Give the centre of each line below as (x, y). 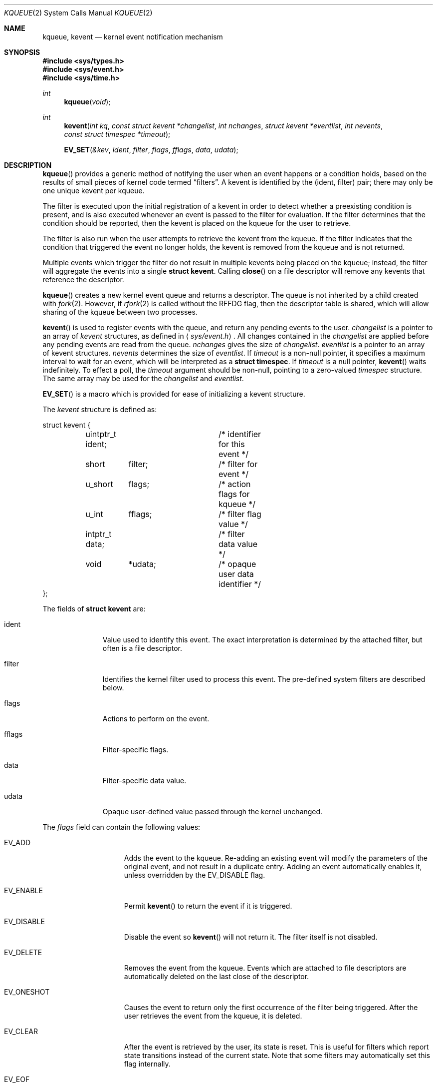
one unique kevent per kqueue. (94, 191)
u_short (99, 484)
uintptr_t (101, 434)
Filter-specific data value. (144, 781)
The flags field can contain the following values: (121, 827)
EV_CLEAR (21, 1031)
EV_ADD (17, 842)
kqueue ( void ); (87, 102)
